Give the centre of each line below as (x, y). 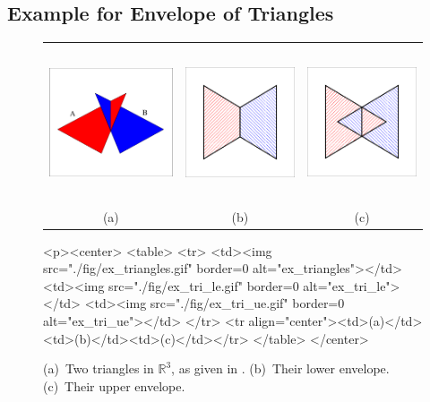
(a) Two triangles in (99, 368)
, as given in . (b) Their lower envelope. (280, 368)
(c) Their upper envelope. (114, 385)
